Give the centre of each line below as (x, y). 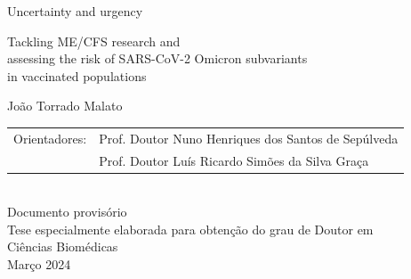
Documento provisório (67, 212)
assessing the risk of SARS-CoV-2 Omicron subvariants (157, 58)
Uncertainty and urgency (75, 11)
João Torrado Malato (65, 106)
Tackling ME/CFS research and (94, 41)
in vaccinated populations (77, 75)
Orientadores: (50, 138)
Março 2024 (39, 264)
